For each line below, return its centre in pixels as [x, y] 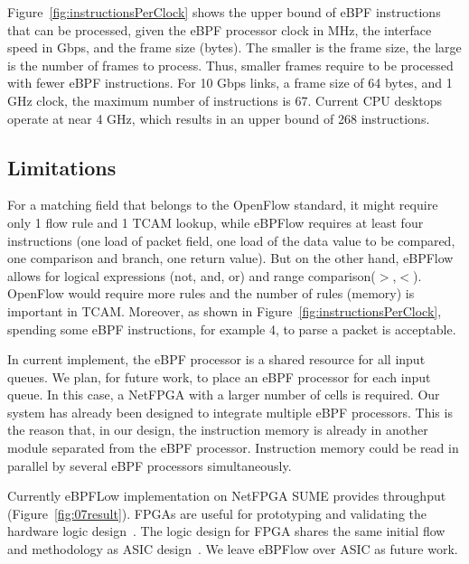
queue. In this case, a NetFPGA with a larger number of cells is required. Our [224, 395]
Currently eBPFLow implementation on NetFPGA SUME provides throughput [227, 496]
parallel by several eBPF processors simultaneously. [150, 465]
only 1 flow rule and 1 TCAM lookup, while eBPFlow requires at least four [216, 222]
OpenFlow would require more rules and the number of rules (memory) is [211, 293]
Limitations [62, 167]
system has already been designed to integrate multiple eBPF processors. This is [230, 412]
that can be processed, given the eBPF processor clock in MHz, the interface [220, 29]
